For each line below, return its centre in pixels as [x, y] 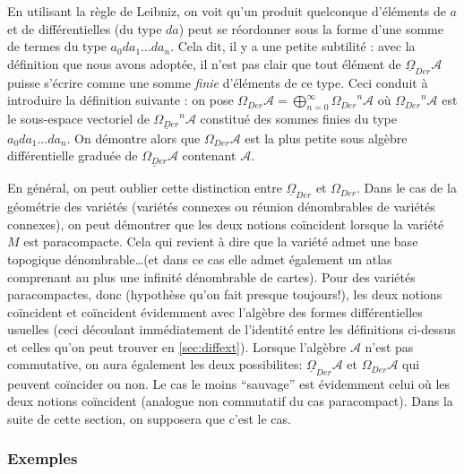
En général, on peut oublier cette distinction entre [145, 188]
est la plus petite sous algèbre [326, 138]
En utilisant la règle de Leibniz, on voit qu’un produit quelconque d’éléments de [227, 11]
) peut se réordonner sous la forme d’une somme [311, 28]
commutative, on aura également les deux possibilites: [155, 364]
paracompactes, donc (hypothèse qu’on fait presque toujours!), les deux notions [225, 294]
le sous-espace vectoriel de [78, 119]
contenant [209, 155]
